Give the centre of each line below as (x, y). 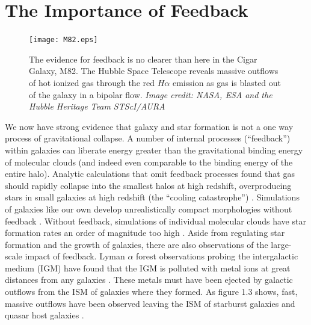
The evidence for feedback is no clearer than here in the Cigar (143, 59)
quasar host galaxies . (45, 315)
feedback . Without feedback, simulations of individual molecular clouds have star (155, 221)
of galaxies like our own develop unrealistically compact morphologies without (149, 209)
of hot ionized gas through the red (92, 82)
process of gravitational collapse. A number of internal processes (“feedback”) (148, 138)
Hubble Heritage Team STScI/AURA (97, 106)
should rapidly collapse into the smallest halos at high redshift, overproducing (148, 185)
